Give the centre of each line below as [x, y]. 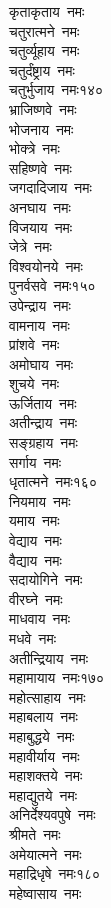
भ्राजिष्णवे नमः [43, 108]
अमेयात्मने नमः [45, 853]
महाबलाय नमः [43, 716]
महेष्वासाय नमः [45, 892]
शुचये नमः [34, 383]
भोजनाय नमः [41, 128]
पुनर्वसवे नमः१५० [52, 285]
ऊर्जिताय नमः [43, 402]
